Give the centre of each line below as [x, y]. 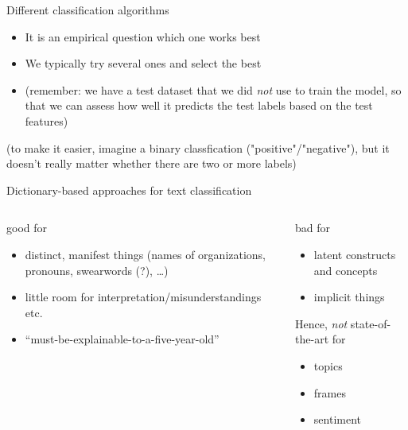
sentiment [338, 419]
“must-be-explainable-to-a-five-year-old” [122, 339]
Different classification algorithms [88, 10]
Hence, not [321, 323]
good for [27, 228]
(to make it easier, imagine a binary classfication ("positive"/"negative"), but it [198, 147]
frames [330, 392]
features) [47, 120]
